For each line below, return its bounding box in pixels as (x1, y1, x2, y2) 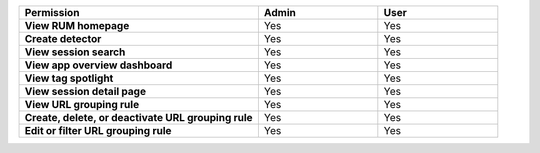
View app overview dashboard (24, 58, 173, 72)
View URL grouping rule (24, 98, 140, 111)
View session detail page (24, 85, 147, 98)
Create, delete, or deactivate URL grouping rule (24, 111, 254, 124)
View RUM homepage (24, 19, 130, 32)
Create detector (24, 32, 102, 45)
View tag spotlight (24, 71, 114, 85)
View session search (24, 45, 126, 59)
